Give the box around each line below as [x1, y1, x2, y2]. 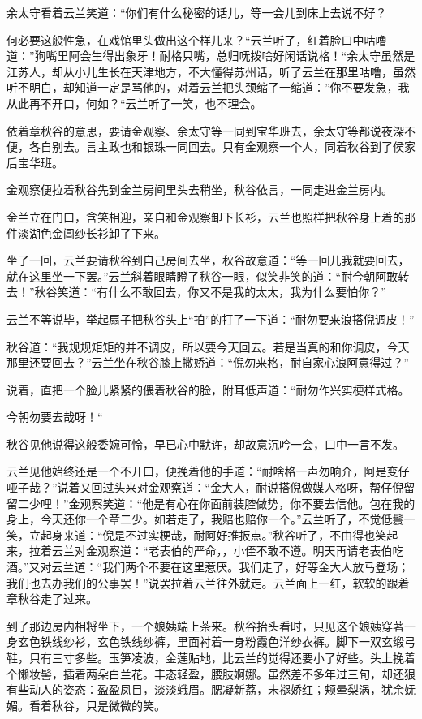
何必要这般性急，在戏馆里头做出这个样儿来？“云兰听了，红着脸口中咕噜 [6, 31, 387, 48]
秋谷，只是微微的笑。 [51, 696, 166, 713]
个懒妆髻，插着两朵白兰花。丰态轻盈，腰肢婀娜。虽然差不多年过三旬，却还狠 [6, 665, 416, 682]
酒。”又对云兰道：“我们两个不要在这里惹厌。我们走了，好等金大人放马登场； [6, 558, 410, 575]
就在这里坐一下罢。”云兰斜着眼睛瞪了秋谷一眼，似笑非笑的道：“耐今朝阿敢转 [6, 267, 410, 284]
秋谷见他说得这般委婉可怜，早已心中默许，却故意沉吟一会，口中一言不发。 [6, 435, 404, 452]
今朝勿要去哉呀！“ [6, 408, 103, 425]
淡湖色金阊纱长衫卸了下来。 [17, 224, 166, 241]
